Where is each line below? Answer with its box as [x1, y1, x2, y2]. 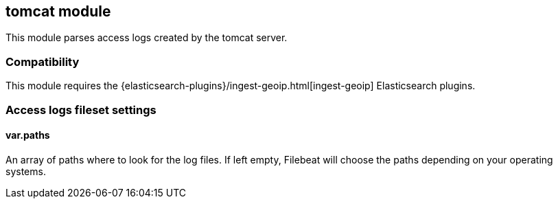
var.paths [5, 129, 50, 141]
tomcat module [5, 3, 111, 20]
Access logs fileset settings [5, 102, 156, 117]
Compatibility [5, 54, 80, 69]
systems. [5, 165, 46, 177]
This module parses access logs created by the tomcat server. [5, 32, 288, 44]
